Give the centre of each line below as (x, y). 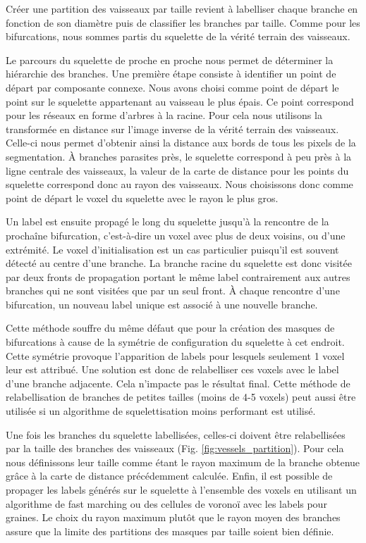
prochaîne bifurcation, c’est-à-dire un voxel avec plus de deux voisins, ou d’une (176, 235)
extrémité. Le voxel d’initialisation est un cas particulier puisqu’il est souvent (172, 249)
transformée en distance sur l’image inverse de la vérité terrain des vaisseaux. (172, 129)
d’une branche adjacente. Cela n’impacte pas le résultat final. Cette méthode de (178, 383)
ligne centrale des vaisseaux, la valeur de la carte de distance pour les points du (177, 170)
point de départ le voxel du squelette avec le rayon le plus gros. (142, 198)
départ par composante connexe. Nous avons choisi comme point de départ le (172, 87)
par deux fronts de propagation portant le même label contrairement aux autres (178, 276)
